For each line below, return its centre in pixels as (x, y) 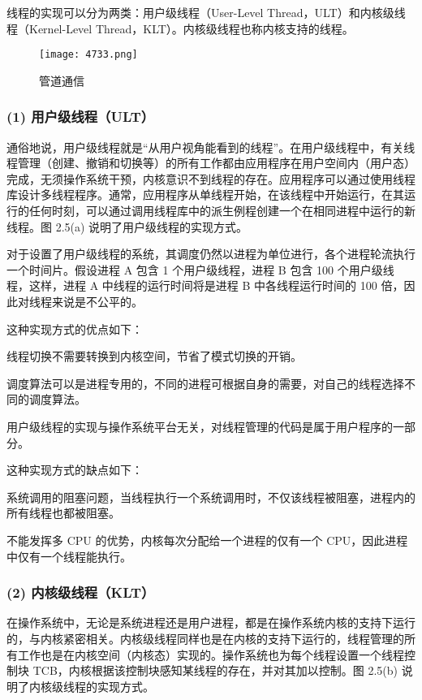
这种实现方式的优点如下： (75, 328)
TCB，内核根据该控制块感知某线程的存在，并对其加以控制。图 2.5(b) (215, 670)
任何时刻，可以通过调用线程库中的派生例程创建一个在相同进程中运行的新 (222, 211)
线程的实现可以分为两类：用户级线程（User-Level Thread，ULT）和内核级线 (206, 12)
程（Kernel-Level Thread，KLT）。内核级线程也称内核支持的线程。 (180, 28)
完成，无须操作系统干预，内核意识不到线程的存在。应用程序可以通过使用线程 (211, 178)
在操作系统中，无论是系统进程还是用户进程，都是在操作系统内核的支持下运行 (211, 622)
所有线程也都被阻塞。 (63, 513)
